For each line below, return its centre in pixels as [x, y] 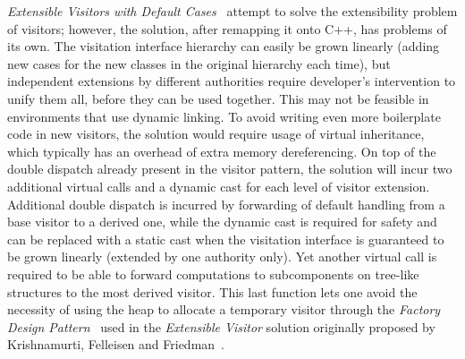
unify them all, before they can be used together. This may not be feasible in [218, 98]
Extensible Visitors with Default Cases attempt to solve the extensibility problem [232, 11]
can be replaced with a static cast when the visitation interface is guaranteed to [226, 239]
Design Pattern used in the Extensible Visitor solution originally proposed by [221, 326]
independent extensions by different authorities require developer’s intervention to [232, 81]
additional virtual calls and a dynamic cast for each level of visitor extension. [219, 186]
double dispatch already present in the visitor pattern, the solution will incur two [230, 169]
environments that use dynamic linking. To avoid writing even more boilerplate [224, 116]
